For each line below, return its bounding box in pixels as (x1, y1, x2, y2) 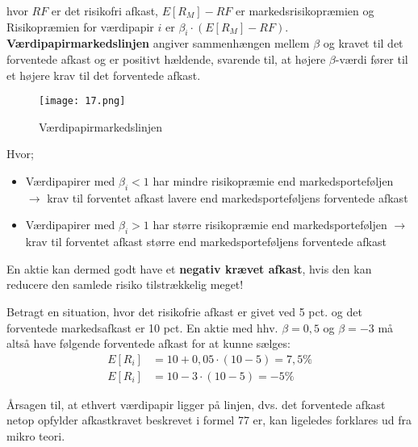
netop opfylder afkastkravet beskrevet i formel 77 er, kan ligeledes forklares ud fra (6, 411, 412, 428)
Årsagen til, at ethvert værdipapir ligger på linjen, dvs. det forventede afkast (6, 395, 386, 412)
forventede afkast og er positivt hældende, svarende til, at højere (6, 50, 326, 67)
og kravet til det (323, 35, 403, 52)
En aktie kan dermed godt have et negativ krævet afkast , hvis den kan (6, 260, 372, 277)
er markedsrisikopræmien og (236, 2, 374, 19)
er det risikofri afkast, (51, 2, 158, 19)
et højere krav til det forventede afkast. (6, 66, 201, 83)
